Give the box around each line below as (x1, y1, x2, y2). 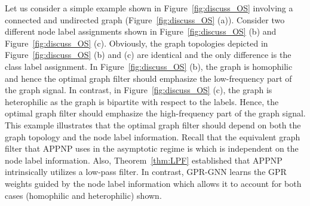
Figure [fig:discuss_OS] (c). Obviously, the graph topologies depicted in (5, 36, 268, 49)
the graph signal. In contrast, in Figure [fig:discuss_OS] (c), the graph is (5, 84, 272, 96)
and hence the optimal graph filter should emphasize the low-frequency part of (5, 72, 292, 84)
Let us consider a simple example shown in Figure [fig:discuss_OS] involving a (5, 2, 293, 14)
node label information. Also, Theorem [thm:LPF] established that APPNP (5, 153, 283, 166)
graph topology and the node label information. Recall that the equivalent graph (5, 130, 300, 143)
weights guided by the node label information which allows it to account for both (5, 177, 302, 189)
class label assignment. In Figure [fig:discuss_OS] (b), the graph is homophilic (5, 60, 293, 72)
